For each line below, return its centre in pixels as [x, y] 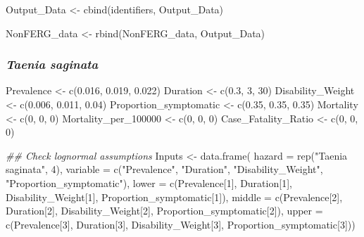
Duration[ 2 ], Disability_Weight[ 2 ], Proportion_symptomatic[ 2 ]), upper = [164, 211]
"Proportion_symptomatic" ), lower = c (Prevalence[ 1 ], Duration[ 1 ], [149, 182]
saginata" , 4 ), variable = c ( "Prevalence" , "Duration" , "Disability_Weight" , [164, 169]
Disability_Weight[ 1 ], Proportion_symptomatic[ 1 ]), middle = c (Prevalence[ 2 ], [174, 197]
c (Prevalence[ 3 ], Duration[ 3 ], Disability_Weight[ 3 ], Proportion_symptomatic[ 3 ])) [181, 224]
